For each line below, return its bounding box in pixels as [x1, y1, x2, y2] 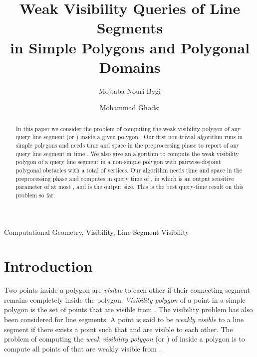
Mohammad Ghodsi [99, 102, 160, 113]
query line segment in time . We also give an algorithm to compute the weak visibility [15, 149, 239, 158]
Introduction [4, 256, 93, 276]
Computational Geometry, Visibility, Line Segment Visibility [4, 226, 189, 237]
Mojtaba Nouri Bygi [99, 85, 161, 96]
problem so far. [15, 190, 55, 199]
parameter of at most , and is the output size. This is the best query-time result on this [15, 182, 244, 191]
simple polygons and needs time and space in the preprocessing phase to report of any [15, 141, 240, 149]
